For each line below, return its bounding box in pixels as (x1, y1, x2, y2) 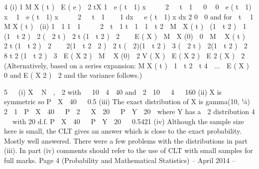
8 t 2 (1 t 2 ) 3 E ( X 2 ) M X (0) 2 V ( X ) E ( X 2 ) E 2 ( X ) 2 (4, 50, 245, 60)
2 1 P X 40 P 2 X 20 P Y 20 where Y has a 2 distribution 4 (4, 106, 255, 116)
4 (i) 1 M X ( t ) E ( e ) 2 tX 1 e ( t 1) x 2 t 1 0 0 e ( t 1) (4, 1, 252, 11)
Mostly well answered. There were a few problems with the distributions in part (4, 135, 248, 146)
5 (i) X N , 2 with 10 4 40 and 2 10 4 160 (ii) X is (4, 86, 222, 97)
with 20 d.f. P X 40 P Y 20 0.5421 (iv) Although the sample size (12, 116, 244, 126)
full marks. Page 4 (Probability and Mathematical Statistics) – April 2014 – (4, 155, 236, 165)
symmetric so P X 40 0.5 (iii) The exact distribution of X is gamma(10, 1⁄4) (4, 96, 251, 107)
